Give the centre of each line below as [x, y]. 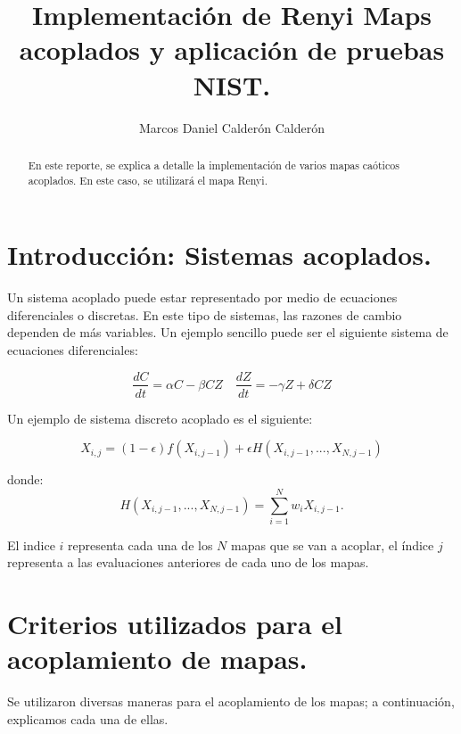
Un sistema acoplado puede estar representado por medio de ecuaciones [202, 297]
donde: [25, 479]
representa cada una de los [140, 544]
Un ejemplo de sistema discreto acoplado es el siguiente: [160, 418]
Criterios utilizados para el [175, 624]
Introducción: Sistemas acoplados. [219, 255]
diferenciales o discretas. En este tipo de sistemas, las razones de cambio [205, 314]
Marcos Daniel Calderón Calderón [232, 127]
